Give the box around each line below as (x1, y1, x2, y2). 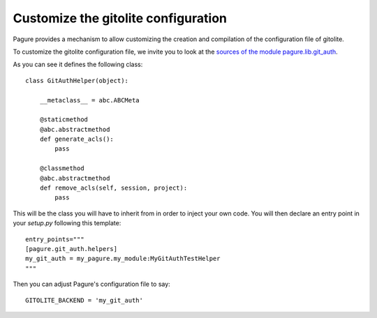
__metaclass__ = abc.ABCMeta (39, 96, 140, 104)
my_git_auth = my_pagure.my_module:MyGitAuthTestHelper (25, 255, 221, 263)
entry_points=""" (25, 235, 84, 243)
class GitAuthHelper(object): (25, 77, 129, 84)
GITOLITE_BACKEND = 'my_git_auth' (25, 296, 143, 304)
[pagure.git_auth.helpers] (25, 245, 118, 252)
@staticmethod (39, 116, 89, 123)
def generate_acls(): (39, 135, 114, 143)
